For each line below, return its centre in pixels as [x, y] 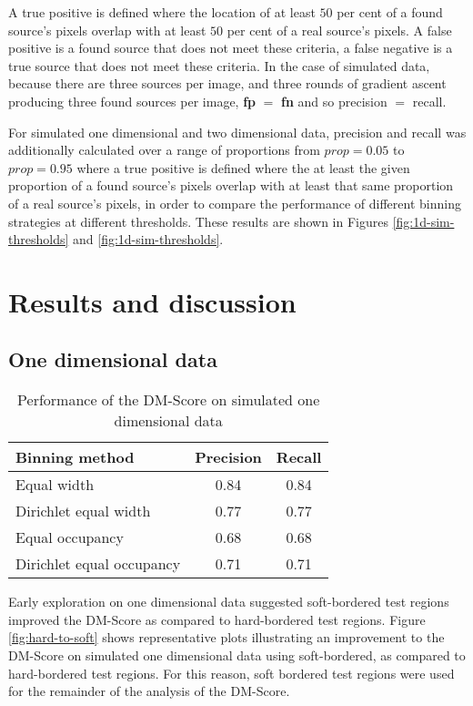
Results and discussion [152, 301]
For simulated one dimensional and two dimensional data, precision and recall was [237, 132]
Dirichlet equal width [83, 511]
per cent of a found [390, 12]
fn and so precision [334, 101]
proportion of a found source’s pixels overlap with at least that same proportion [231, 185]
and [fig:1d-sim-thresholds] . [148, 239]
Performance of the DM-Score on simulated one [169, 400]
